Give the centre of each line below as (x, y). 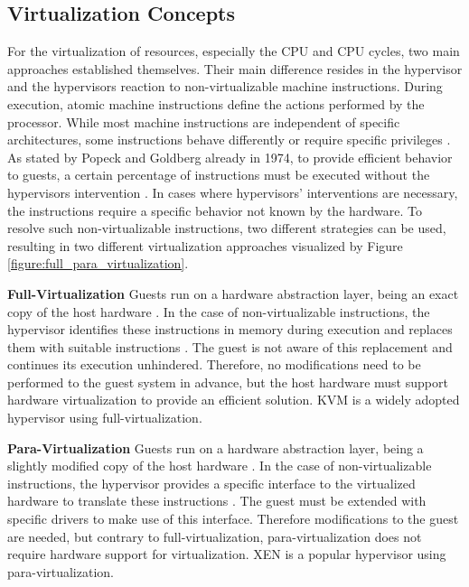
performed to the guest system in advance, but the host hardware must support (228, 382)
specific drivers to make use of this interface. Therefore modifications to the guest (233, 519)
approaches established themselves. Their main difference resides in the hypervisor (235, 68)
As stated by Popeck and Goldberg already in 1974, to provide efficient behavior (230, 157)
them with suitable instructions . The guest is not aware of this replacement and (230, 346)
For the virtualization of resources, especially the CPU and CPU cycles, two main (234, 51)
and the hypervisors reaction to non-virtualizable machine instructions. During (225, 86)
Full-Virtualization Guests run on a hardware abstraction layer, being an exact (233, 293)
